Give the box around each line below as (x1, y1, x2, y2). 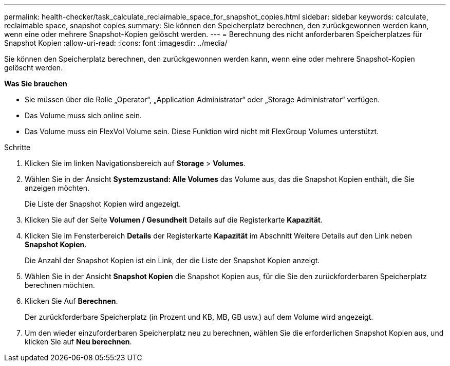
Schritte (4, 143, 31, 152)
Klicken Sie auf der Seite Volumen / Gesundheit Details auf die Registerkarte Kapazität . (25, 215, 323, 224)
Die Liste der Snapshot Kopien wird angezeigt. (25, 199, 181, 208)
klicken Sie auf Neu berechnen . (25, 337, 132, 346)
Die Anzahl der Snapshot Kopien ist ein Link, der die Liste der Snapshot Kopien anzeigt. (25, 256, 320, 265)
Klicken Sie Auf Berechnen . (25, 297, 118, 305)
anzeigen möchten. (25, 184, 90, 192)
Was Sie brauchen (4, 79, 67, 88)
